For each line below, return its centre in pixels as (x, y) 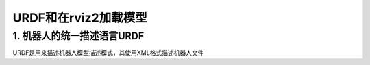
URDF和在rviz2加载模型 (80, 18)
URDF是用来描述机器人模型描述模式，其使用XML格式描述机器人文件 (108, 53)
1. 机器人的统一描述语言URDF (78, 36)
